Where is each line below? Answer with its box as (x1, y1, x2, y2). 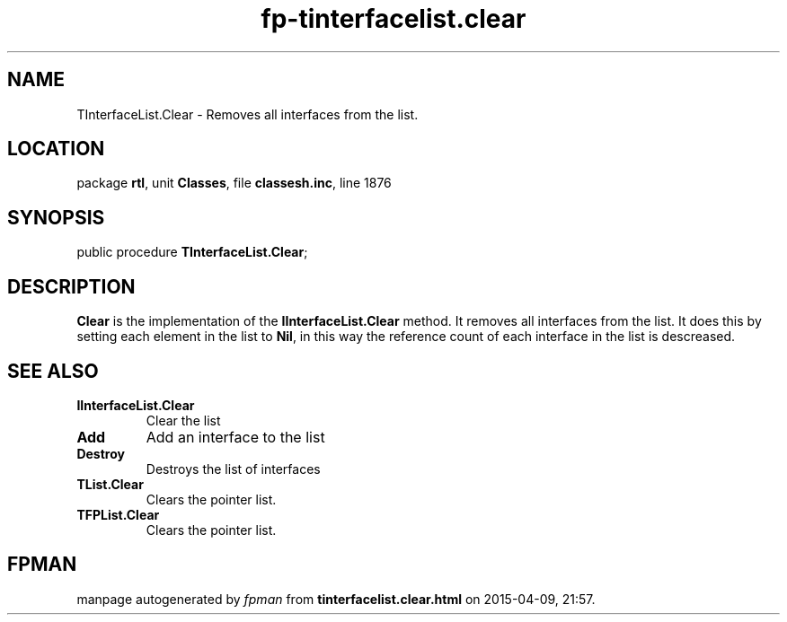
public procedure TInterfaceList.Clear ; (76, 244, 308, 260)
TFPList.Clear (76, 506, 160, 522)
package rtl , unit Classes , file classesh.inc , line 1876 (76, 175, 392, 191)
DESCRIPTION (7, 275, 136, 298)
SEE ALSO (7, 359, 99, 382)
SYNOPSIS (7, 206, 105, 229)
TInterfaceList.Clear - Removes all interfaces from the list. (76, 106, 419, 122)
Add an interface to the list (146, 427, 325, 446)
